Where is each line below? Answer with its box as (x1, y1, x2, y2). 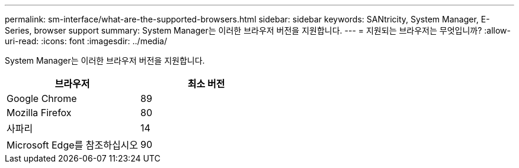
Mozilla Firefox (7, 107, 72, 118)
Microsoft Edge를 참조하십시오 (7, 139, 139, 151)
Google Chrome (7, 93, 77, 104)
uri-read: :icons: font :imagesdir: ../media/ (5, 36, 167, 46)
